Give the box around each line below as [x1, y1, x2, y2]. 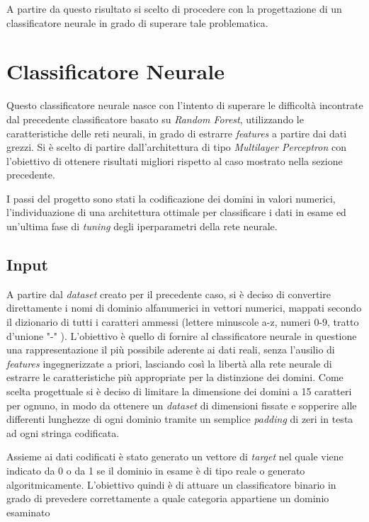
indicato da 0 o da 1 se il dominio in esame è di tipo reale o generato [6, 463, 305, 477]
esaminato [6, 504, 50, 519]
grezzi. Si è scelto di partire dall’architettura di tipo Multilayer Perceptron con [6, 140, 347, 154]
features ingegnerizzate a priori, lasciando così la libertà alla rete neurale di [6, 356, 332, 370]
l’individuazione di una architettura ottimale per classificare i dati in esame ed [6, 205, 346, 220]
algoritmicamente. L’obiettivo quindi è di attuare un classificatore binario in [6, 477, 336, 492]
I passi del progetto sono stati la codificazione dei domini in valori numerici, [6, 191, 336, 205]
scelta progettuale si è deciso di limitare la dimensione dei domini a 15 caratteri [6, 384, 352, 399]
